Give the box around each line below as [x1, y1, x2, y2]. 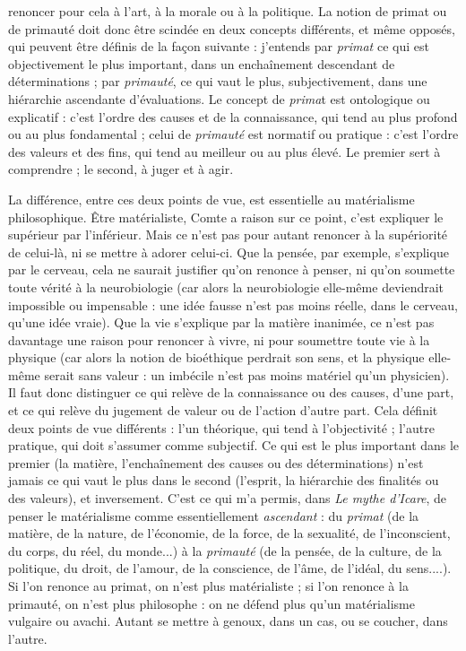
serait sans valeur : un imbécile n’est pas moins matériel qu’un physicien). [44, 365, 450, 384]
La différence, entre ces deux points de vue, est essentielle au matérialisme [8, 189, 415, 208]
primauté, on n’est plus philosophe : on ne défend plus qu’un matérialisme [8, 594, 415, 612]
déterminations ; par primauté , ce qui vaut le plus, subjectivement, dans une [8, 72, 427, 91]
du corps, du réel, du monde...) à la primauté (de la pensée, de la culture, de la [8, 541, 442, 560]
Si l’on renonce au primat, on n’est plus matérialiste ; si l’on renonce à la [8, 577, 409, 595]
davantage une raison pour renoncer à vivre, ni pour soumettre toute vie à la [8, 330, 430, 349]
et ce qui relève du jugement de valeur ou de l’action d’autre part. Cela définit [8, 401, 438, 420]
